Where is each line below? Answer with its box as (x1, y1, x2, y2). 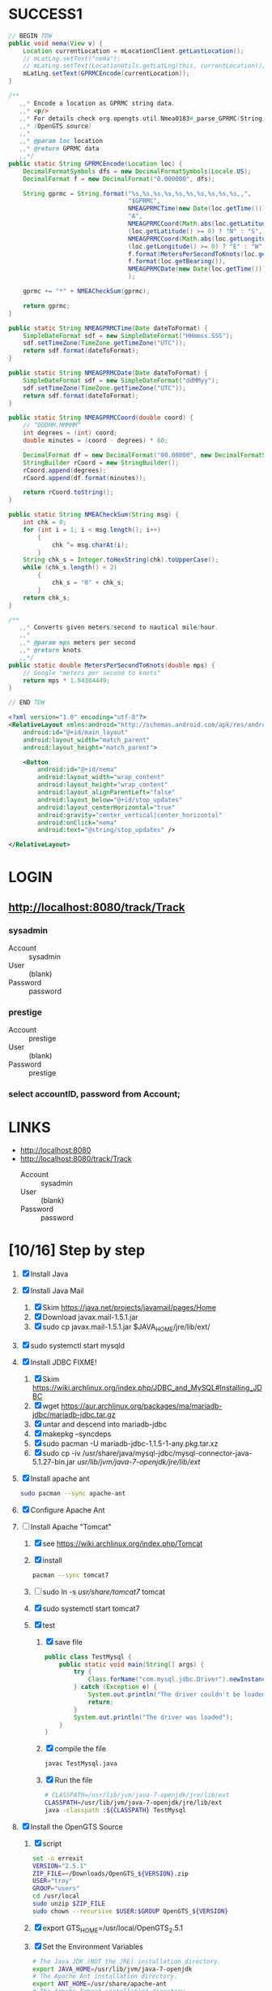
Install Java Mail (30, 1286, 84, 1296)
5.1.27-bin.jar (32, 1456, 75, 1466)
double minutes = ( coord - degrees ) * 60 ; (23, 436, 168, 445)
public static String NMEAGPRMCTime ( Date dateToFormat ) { (8, 324, 208, 332)
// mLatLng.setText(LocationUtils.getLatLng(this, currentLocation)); (23, 62, 266, 70)
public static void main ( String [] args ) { (59, 1660, 205, 1669)
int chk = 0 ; (23, 518, 67, 526)
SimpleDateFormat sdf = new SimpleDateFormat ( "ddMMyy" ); (23, 376, 219, 384)
